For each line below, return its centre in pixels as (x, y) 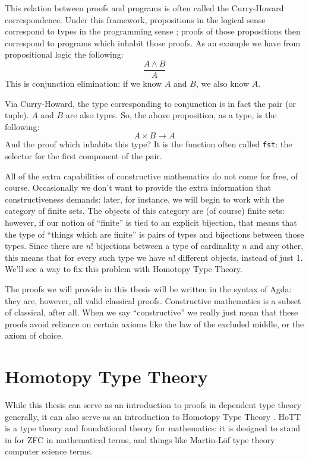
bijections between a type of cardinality (168, 246)
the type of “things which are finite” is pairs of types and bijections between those (154, 234)
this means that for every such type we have (85, 257)
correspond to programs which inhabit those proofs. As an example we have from (153, 42)
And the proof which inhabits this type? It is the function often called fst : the (149, 144)
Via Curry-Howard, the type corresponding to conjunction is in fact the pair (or (151, 103)
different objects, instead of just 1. (240, 257)
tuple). (17, 115)
